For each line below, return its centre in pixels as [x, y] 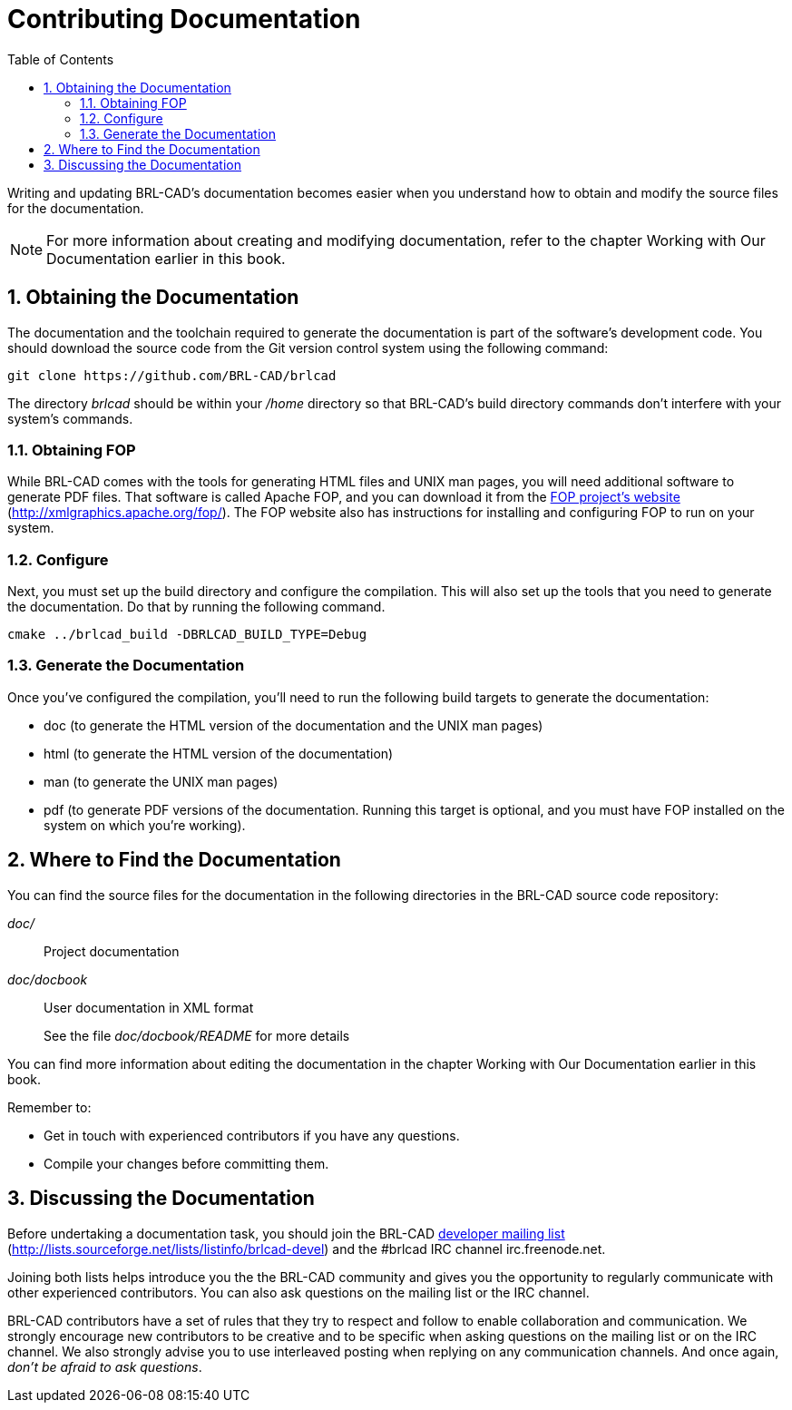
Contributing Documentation [184, 19]
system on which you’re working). [145, 825]
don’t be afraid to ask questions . [105, 1366]
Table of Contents [61, 59]
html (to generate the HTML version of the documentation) [219, 753]
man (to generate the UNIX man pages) [161, 781]
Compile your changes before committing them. [186, 1163]
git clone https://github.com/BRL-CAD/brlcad [172, 375]
